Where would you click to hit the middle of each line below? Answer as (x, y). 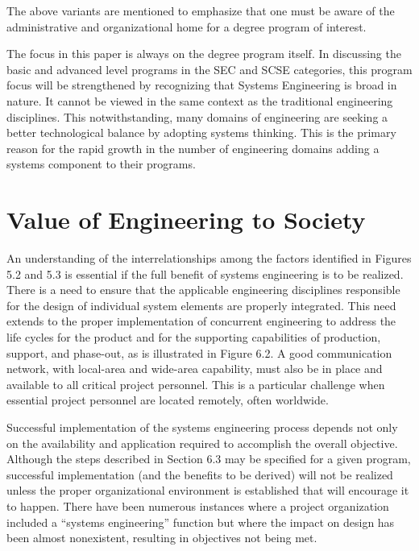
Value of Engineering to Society (186, 220)
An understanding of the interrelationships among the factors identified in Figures (209, 258)
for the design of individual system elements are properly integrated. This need (201, 305)
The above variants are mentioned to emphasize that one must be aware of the (201, 10)
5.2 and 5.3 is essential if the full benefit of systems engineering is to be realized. (205, 273)
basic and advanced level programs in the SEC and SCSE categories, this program (209, 69)
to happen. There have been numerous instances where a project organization (198, 505)
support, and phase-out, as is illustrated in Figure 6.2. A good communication (199, 352)
